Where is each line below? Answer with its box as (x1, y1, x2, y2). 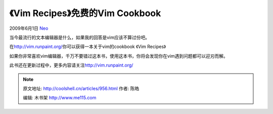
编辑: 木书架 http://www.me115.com (23, 95, 97, 101)
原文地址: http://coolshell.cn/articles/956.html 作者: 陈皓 (23, 85, 140, 91)
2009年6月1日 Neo (9, 25, 49, 31)
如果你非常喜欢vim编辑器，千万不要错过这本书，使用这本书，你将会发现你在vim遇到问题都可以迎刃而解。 (9, 53, 229, 59)
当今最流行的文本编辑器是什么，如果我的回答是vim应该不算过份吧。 (9, 34, 150, 40)
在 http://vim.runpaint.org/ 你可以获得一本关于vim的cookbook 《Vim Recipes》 (9, 43, 166, 50)
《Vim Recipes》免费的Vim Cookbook (9, 8, 161, 19)
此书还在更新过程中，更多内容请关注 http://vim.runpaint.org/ (9, 62, 133, 68)
